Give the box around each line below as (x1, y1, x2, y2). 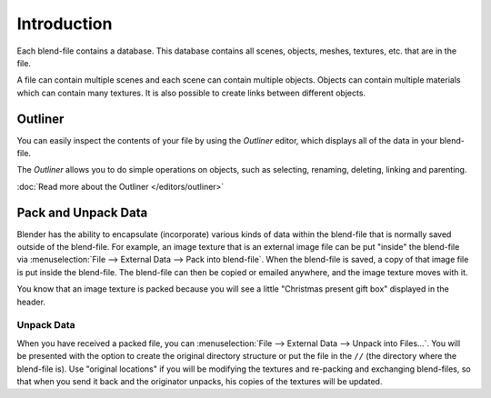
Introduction (16, 14, 113, 34)
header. (16, 296, 45, 307)
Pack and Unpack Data (16, 204, 148, 220)
